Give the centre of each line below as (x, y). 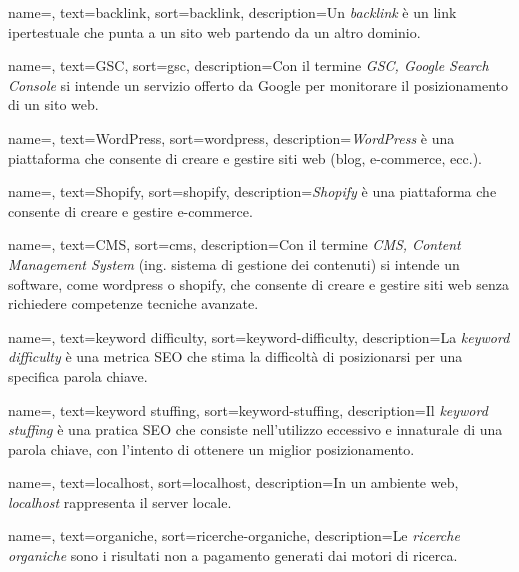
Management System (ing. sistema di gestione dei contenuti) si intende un (234, 263)
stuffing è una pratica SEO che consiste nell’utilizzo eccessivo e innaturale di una (255, 429)
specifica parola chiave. (78, 375)
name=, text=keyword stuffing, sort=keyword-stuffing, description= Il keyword (248, 409)
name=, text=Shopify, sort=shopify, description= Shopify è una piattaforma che (252, 191)
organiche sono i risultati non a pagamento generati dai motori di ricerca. (233, 555)
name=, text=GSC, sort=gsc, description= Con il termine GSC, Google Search (248, 65)
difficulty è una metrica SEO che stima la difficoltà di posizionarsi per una (235, 356)
